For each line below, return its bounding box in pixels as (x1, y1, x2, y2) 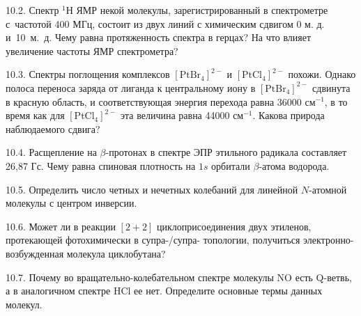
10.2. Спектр (6, 3, 59, 17)
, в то (324, 94, 348, 109)
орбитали (211, 158, 250, 173)
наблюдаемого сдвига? (6, 121, 100, 136)
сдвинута (312, 80, 351, 95)
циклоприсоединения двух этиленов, (157, 219, 312, 233)
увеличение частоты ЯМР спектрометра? (6, 43, 178, 58)
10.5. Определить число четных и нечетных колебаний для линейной (6, 182, 298, 196)
